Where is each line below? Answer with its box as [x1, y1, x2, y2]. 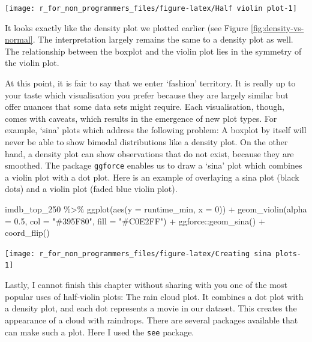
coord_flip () [5, 226, 50, 239]
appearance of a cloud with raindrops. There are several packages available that [5, 313, 298, 326]
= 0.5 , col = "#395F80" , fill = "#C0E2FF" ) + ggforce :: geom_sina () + [5, 214, 265, 227]
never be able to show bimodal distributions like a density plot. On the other [5, 136, 288, 148]
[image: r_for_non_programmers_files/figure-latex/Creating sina [5, 249, 271, 258]
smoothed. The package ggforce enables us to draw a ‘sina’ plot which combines [5, 159, 302, 172]
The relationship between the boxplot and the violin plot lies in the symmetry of [5, 44, 302, 57]
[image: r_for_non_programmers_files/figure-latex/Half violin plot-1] [5, 4, 297, 13]
